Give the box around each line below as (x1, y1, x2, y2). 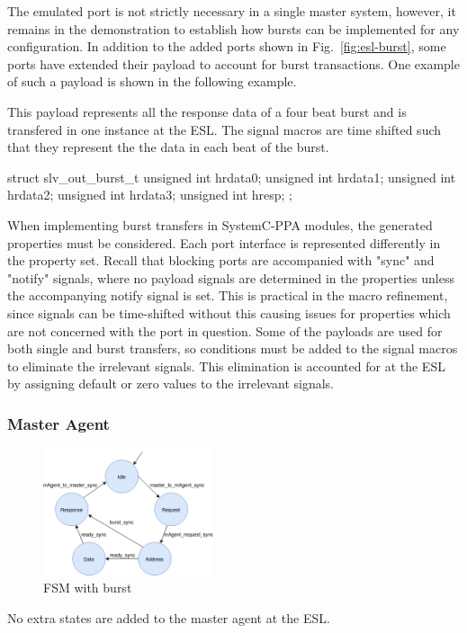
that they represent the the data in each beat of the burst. (7, 138, 329, 156)
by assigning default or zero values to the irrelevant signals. (7, 374, 334, 393)
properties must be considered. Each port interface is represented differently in (7, 233, 441, 252)
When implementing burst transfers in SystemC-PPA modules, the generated (7, 215, 433, 234)
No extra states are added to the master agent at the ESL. (7, 608, 330, 627)
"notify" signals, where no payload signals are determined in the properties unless (7, 268, 454, 287)
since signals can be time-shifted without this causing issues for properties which (7, 303, 451, 322)
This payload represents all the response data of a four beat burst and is (7, 102, 407, 120)
